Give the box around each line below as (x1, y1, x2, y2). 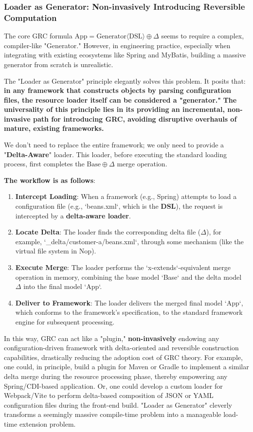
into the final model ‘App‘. (23, 281, 102, 291)
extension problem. (19, 418, 76, 429)
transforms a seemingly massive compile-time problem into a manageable (4, 409, 221, 419)
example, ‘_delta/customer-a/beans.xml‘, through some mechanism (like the (15, 236, 244, 246)
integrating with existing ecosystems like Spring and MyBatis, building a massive (4, 50, 246, 60)
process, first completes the (4, 159, 85, 169)
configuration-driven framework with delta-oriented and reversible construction (4, 342, 239, 353)
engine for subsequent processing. (15, 316, 115, 326)
